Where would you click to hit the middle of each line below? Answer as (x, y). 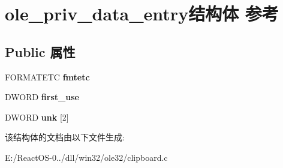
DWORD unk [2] (37, 117)
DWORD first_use (42, 97)
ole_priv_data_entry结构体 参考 (142, 13)
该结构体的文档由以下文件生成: (65, 137)
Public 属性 (40, 51)
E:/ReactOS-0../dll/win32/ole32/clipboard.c (86, 157)
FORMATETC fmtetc (47, 76)
